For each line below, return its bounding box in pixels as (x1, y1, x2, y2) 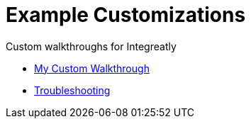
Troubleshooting (34, 84, 111, 96)
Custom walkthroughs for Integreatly (6, 40, 177, 52)
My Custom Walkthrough (34, 62, 150, 74)
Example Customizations (6, 3, 246, 27)
